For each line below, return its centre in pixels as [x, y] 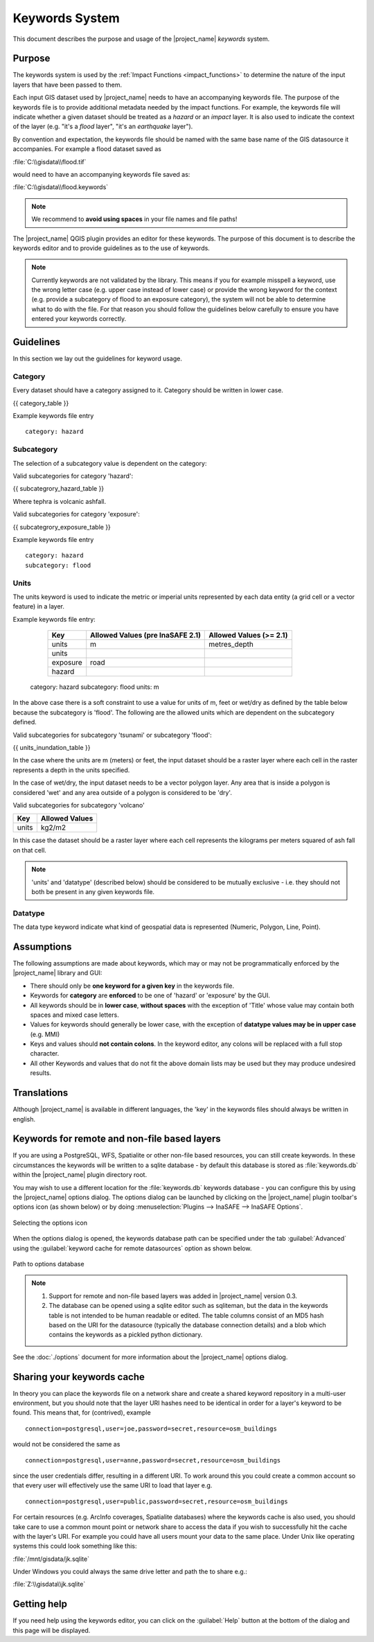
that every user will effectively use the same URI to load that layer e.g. [113, 1485]
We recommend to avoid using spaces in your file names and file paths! [134, 219]
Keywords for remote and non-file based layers [117, 1139]
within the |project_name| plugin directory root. [80, 1175]
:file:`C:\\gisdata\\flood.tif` [50, 161]
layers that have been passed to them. [68, 85]
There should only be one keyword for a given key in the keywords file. [132, 986]
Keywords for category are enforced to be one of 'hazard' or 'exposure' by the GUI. [150, 995]
